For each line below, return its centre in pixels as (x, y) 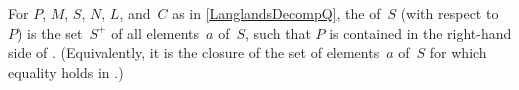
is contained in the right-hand (420, 32)
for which (458, 52)
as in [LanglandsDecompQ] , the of (276, 13)
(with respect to (449, 13)
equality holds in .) (66, 71)
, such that (278, 32)
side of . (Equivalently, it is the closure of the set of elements (194, 52)
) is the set (50, 32)
